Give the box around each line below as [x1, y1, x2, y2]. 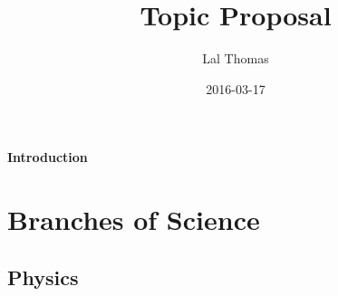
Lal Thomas [202, 49, 269, 68]
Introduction [7, 148, 88, 167]
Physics [7, 263, 79, 291]
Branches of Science [7, 201, 260, 238]
